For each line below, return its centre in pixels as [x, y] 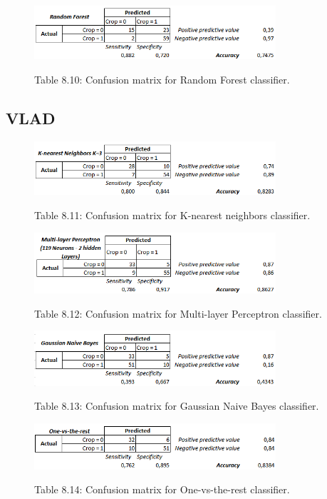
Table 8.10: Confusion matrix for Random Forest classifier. [162, 79]
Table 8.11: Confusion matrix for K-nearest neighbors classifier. [172, 215]
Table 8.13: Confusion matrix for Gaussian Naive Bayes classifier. [177, 406]
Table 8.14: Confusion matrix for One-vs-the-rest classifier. [162, 489]
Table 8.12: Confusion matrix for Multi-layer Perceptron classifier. [178, 313]
